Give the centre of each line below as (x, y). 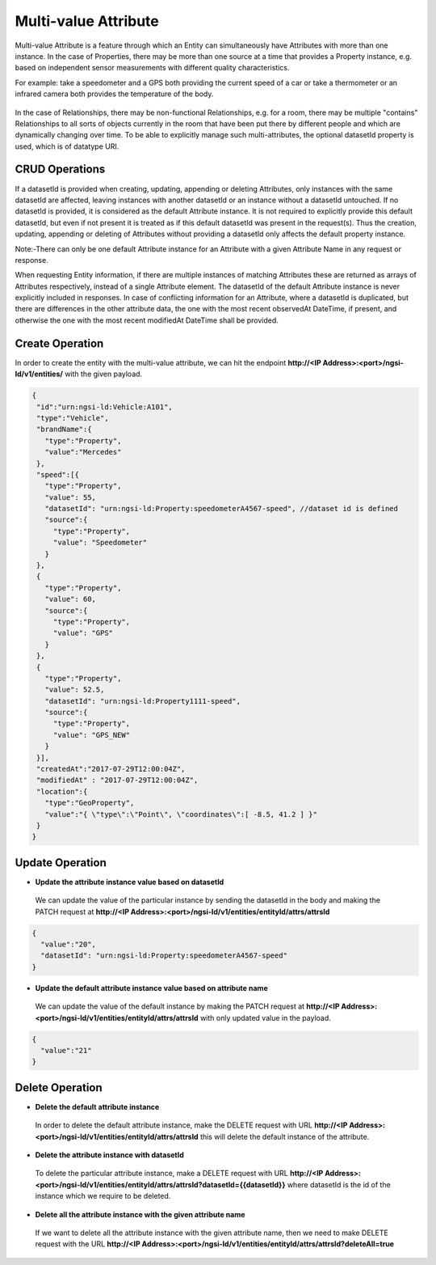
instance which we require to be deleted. (103, 1196)
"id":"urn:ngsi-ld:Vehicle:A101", (105, 407)
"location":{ (62, 791)
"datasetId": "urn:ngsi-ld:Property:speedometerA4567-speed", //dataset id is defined (222, 509)
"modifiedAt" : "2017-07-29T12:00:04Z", (117, 780)
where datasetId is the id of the (339, 1184)
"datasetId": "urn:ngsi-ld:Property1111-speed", (143, 701)
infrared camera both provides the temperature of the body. (114, 94)
